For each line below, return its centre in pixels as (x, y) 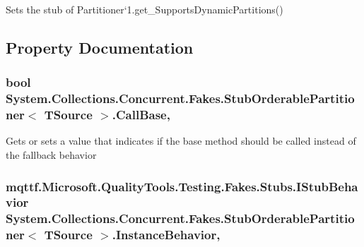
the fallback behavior (51, 155)
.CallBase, (141, 115)
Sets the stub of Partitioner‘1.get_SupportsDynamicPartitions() (145, 9)
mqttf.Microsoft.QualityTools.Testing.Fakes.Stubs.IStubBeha (182, 186)
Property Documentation (100, 47)
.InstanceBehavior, (166, 235)
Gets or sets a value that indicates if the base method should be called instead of (181, 141)
